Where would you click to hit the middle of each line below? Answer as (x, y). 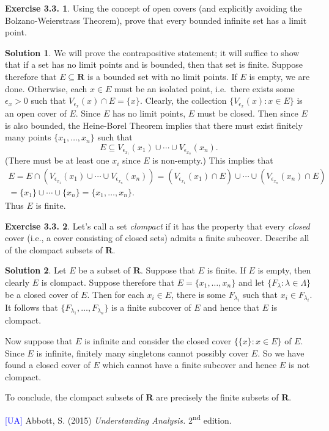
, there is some (198, 294)
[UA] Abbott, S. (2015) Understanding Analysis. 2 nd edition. (118, 419)
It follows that (31, 307)
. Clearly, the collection (183, 100)
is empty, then (284, 270)
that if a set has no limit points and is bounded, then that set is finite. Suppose (154, 64)
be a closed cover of (42, 294)
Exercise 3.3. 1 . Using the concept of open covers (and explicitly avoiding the (153, 8)
